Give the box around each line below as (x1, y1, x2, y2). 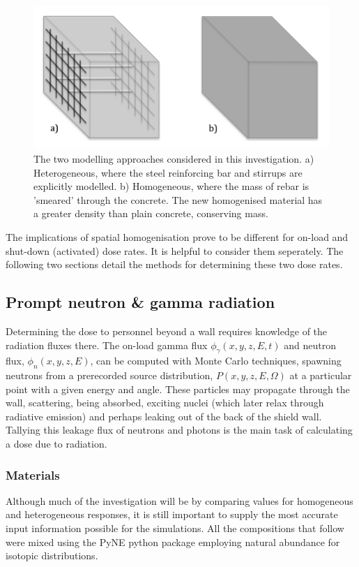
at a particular (289, 368, 352, 383)
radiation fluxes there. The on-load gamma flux (6, 337, 208, 352)
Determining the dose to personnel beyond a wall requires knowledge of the (6, 323, 328, 338)
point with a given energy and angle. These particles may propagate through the (6, 381, 350, 396)
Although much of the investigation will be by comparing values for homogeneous (6, 493, 353, 508)
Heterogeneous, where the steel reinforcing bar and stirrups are (33, 165, 303, 179)
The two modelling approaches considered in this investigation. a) (33, 151, 314, 165)
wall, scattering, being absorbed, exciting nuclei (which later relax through (6, 395, 324, 410)
